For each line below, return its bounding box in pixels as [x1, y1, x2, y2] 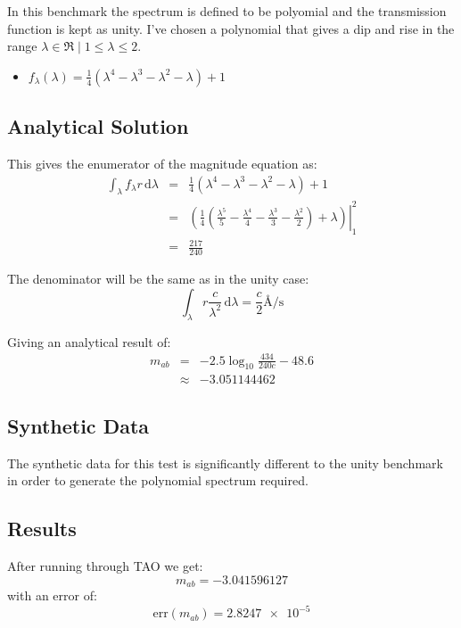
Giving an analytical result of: [7, 332, 171, 351]
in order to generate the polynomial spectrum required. [7, 471, 309, 490]
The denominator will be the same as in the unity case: [7, 269, 309, 288]
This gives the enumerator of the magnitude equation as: [7, 153, 317, 172]
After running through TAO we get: [7, 557, 203, 575]
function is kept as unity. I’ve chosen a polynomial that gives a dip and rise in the [7, 19, 455, 37]
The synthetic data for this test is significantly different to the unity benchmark [7, 453, 443, 472]
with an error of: [7, 586, 97, 605]
